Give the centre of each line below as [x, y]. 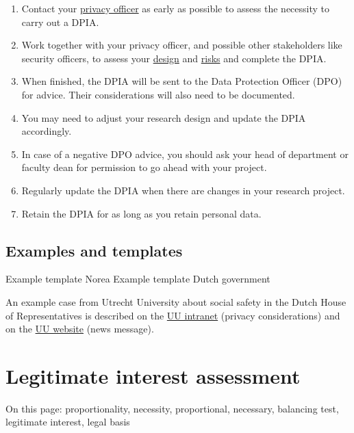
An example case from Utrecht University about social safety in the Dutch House [176, 301]
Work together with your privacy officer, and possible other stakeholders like [182, 45]
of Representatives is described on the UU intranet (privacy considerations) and [173, 315]
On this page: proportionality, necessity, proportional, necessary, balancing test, [172, 408]
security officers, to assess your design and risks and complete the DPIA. [174, 58]
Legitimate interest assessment [153, 375]
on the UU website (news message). [80, 329]
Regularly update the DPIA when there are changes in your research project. [183, 190]
